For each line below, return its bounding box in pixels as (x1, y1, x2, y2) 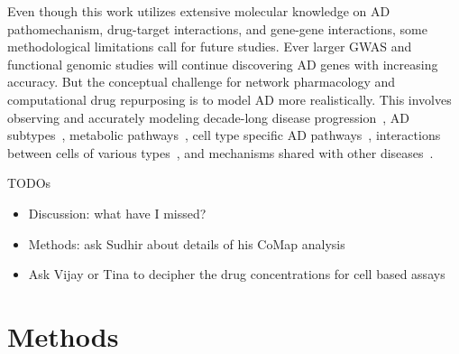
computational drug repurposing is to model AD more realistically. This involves (7, 89, 452, 108)
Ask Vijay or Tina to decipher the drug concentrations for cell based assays (28, 265, 445, 284)
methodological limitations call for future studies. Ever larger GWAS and (7, 37, 412, 56)
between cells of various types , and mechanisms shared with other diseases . (7, 143, 434, 162)
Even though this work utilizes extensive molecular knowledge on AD (7, 2, 390, 20)
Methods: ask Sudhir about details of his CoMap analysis (28, 234, 345, 253)
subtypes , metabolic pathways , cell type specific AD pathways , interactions (7, 126, 441, 144)
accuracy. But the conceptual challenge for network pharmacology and (7, 72, 396, 91)
